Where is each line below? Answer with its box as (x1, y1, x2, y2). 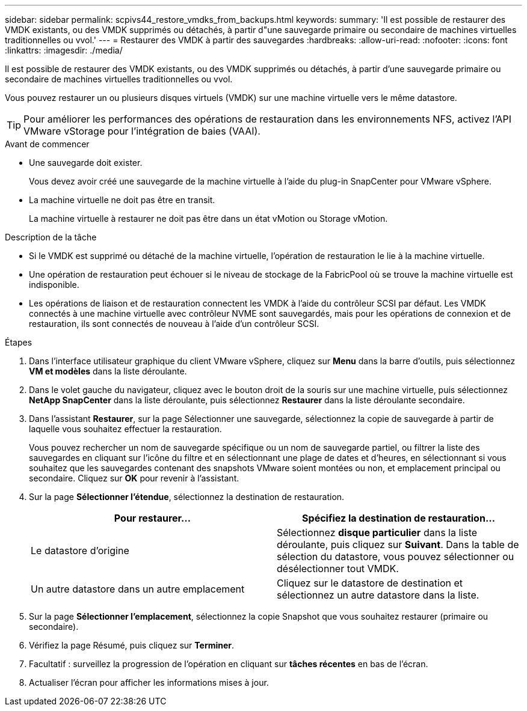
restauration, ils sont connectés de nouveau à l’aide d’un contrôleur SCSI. (29, 319, 319, 329)
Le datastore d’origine (31, 545, 129, 557)
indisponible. (29, 279, 79, 290)
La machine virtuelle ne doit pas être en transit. (29, 195, 215, 205)
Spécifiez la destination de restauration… (302, 512, 495, 524)
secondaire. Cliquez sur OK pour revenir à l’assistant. (29, 473, 239, 483)
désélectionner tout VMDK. (277, 563, 399, 575)
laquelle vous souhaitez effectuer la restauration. (29, 424, 222, 434)
